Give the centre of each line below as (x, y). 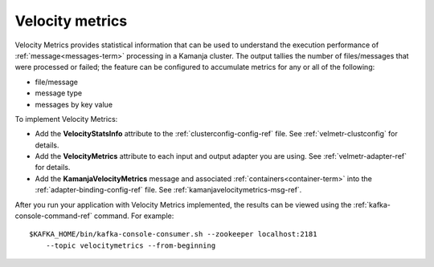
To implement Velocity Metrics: (66, 119)
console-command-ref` (53, 216)
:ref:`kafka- (372, 204)
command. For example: (134, 216)
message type (59, 93)
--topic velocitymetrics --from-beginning (131, 245)
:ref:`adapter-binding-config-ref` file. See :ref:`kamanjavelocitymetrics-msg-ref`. (168, 190)
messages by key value (74, 104)
